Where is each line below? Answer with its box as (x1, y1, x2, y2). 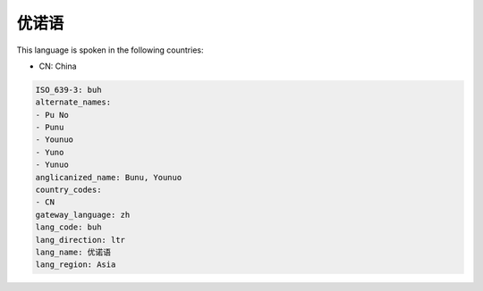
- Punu (35, 122, 64, 133)
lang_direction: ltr (35, 235, 125, 245)
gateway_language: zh (35, 210, 131, 220)
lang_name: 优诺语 (35, 247, 112, 257)
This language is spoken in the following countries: (16, 45, 204, 55)
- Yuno (35, 147, 64, 157)
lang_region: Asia (35, 260, 116, 270)
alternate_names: (35, 97, 112, 107)
